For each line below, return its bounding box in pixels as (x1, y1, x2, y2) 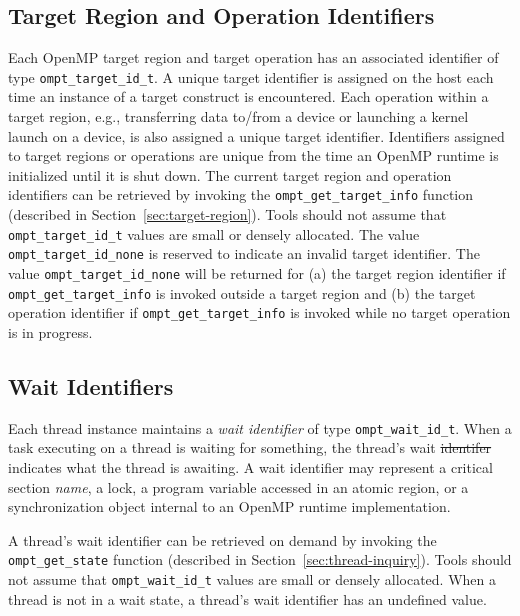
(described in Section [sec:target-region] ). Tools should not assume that (8, 204, 447, 225)
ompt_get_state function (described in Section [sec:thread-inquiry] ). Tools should (8, 549, 512, 570)
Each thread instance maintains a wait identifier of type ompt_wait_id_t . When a (8, 417, 512, 438)
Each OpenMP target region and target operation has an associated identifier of (8, 47, 499, 68)
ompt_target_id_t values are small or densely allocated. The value (8, 223, 420, 244)
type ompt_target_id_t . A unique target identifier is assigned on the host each (8, 66, 494, 87)
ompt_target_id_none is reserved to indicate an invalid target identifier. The (8, 243, 480, 264)
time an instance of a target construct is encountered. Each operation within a (8, 86, 489, 107)
